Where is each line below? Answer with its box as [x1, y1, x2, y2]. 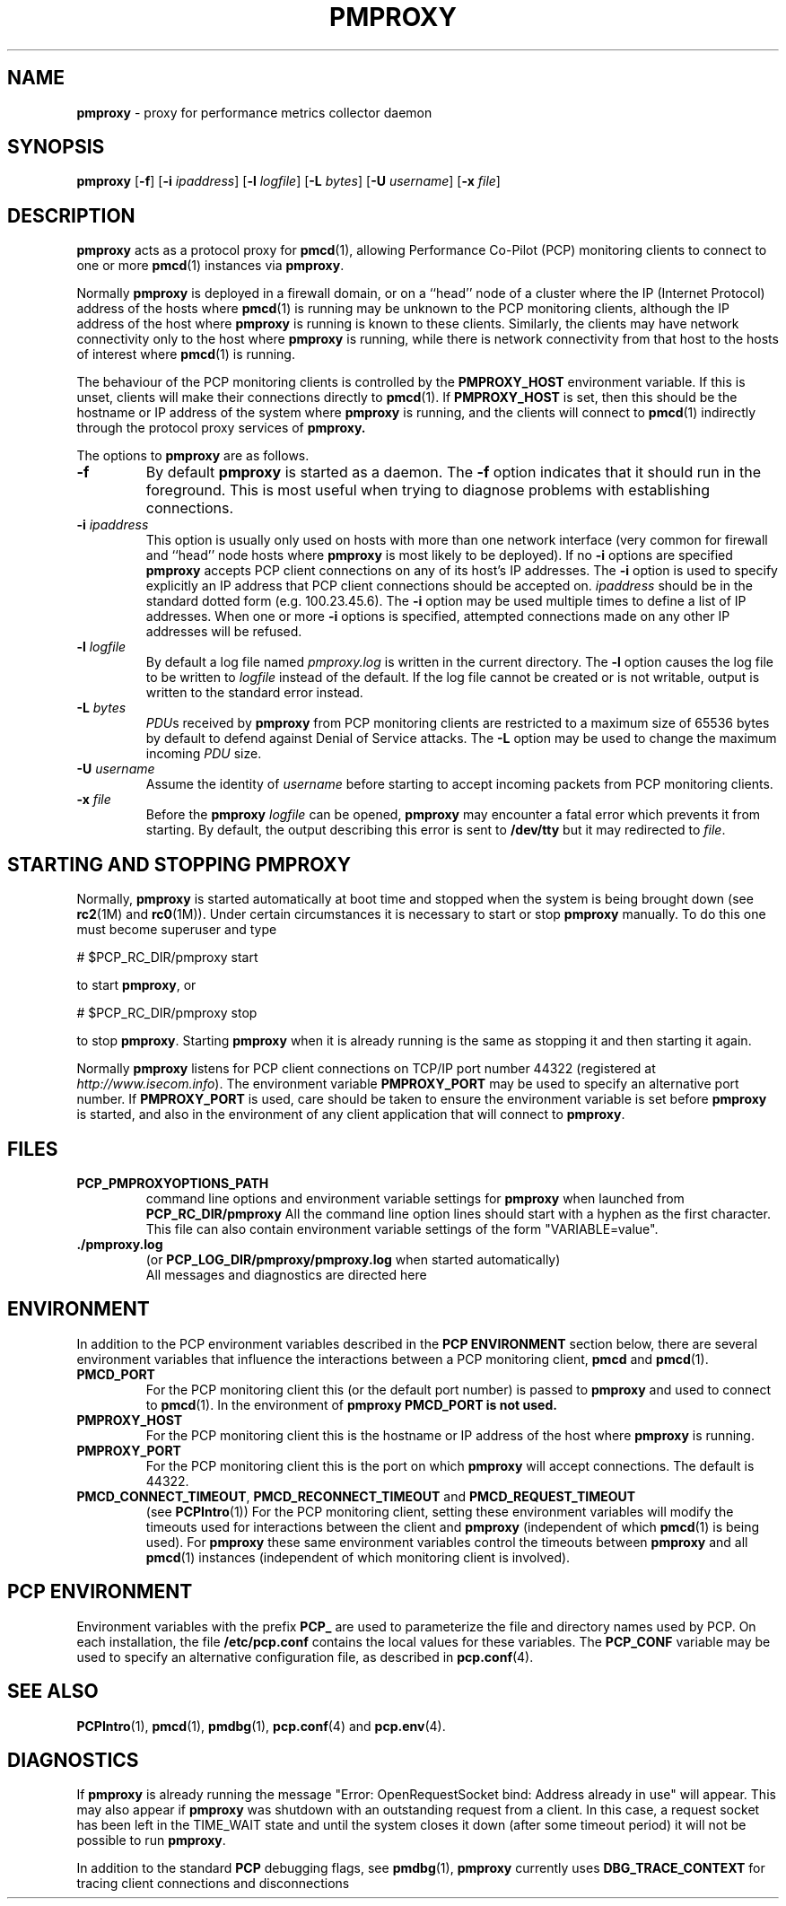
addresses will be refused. [145, 624, 302, 640]
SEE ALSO [7, 1680, 99, 1703]
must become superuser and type [76, 922, 277, 938]
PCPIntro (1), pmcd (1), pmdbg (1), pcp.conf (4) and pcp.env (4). [76, 1718, 446, 1734]
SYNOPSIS [7, 136, 105, 159]
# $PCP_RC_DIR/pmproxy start [76, 949, 258, 966]
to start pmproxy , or [76, 977, 196, 993]
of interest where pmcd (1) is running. [76, 346, 295, 363]
